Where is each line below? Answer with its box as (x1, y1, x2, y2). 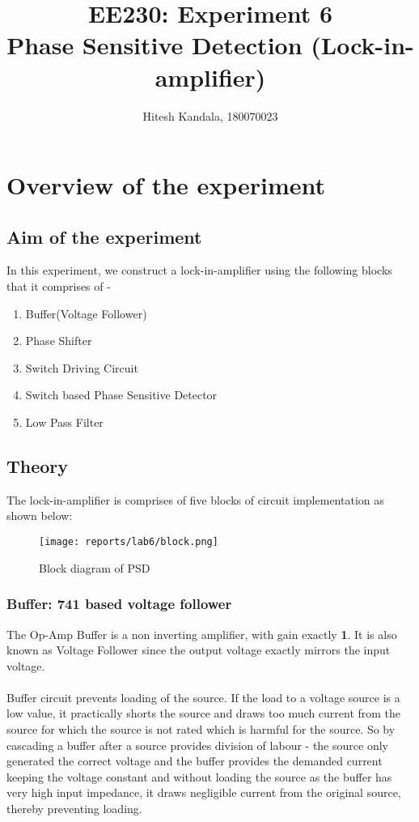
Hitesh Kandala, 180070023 (142, 107, 278, 124)
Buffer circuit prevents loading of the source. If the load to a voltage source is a (6, 688, 400, 705)
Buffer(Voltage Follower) (25, 305, 147, 322)
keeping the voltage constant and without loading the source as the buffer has (6, 768, 392, 785)
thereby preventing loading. (6, 800, 142, 817)
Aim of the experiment (6, 224, 202, 249)
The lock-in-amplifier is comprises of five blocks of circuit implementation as (6, 491, 384, 508)
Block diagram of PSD (39, 559, 150, 576)
